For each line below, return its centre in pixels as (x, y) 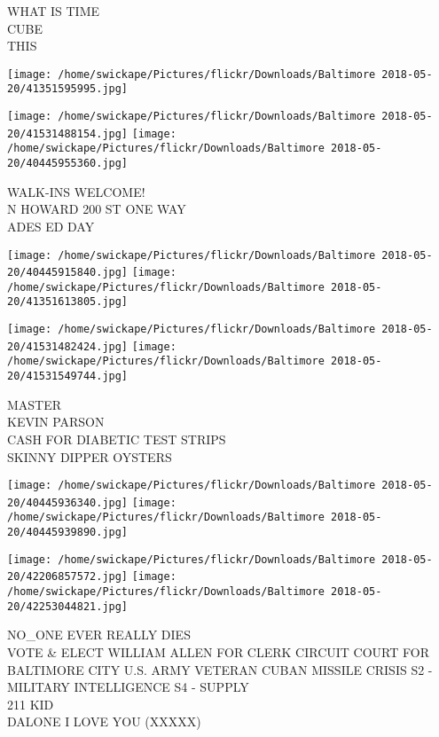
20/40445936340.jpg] (68, 502)
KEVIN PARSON (56, 422)
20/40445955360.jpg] (68, 164)
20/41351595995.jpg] (68, 89)
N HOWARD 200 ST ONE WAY (97, 209)
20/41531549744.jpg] (68, 376)
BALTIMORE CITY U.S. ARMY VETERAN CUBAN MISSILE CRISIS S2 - (220, 669)
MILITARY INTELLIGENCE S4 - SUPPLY (128, 687)
